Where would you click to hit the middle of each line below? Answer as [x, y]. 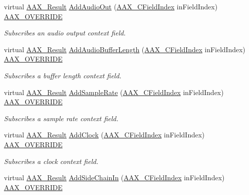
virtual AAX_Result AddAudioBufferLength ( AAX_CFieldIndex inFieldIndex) [125, 49]
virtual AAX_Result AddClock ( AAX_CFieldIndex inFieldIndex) [104, 135]
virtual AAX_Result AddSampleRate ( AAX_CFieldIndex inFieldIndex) [114, 92]
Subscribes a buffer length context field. [63, 75]
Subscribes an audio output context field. [65, 33]
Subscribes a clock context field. [51, 161]
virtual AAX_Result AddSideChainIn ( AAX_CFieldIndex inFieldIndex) [114, 178]
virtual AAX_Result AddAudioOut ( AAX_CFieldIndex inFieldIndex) [111, 6]
